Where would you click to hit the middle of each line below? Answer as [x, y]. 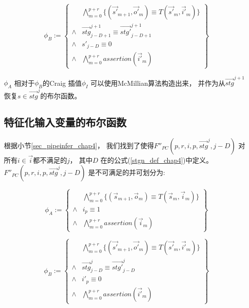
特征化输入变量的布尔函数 [65, 122]
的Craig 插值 [62, 83]
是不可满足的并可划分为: [127, 172]
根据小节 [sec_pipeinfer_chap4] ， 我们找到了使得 [79, 145]
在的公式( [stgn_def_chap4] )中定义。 [157, 160]
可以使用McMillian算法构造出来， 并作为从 [158, 83]
